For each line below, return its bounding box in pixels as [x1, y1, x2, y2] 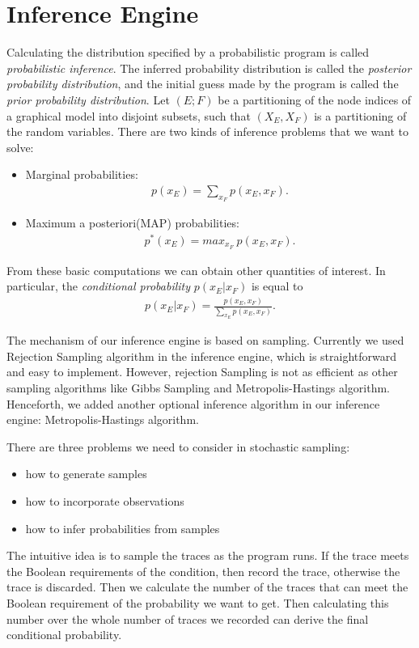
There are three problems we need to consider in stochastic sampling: [6, 438, 350, 455]
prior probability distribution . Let [6, 91, 170, 108]
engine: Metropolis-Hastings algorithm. [6, 411, 199, 428]
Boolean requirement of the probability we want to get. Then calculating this [6, 594, 389, 611]
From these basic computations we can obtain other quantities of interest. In [6, 261, 386, 278]
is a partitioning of [314, 107, 407, 124]
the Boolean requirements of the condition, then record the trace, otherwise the [6, 562, 400, 579]
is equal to [251, 277, 303, 294]
